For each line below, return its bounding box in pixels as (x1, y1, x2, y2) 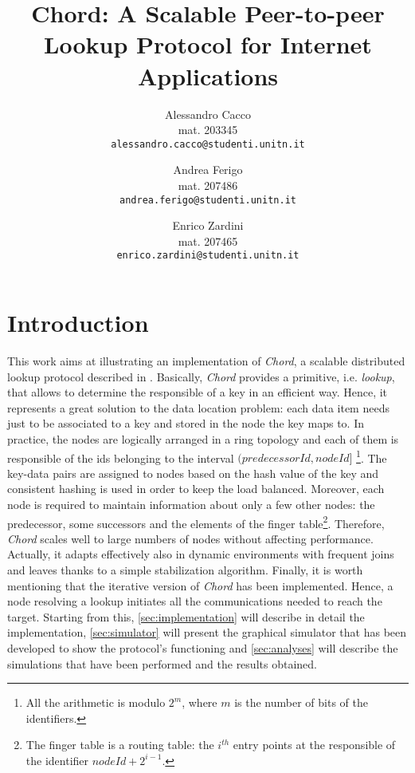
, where (182, 694, 217, 711)
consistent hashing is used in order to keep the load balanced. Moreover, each (7, 480, 385, 497)
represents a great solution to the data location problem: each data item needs (7, 399, 390, 416)
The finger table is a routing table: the (25, 736, 214, 753)
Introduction (7, 306, 149, 339)
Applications (137, 59, 279, 92)
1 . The (356, 447, 387, 466)
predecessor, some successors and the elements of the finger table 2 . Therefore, (7, 512, 385, 531)
